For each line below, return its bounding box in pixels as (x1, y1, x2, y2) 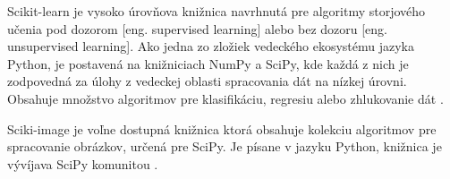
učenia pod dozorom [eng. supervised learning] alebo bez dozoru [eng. (7, 19, 388, 38)
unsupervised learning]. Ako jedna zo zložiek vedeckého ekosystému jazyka (7, 37, 414, 55)
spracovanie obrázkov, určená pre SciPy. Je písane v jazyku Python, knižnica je (7, 137, 442, 156)
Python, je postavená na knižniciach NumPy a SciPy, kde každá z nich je (7, 54, 409, 72)
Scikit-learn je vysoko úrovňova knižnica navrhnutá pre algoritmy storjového (7, 2, 426, 20)
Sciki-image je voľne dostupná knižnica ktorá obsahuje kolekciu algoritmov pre (7, 119, 437, 138)
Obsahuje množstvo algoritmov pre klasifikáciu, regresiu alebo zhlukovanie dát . (7, 89, 444, 107)
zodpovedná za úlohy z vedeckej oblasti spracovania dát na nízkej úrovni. (7, 72, 407, 90)
